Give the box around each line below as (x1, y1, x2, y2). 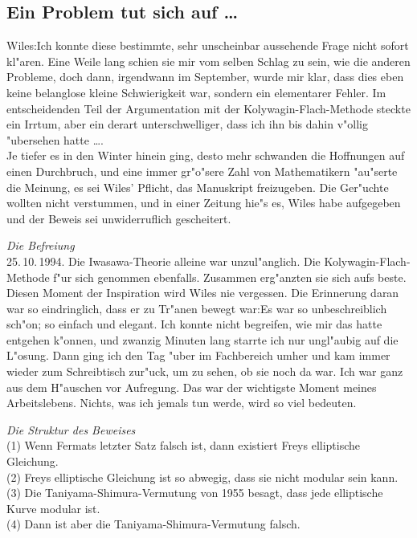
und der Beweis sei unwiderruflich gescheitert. (6, 210, 231, 226)
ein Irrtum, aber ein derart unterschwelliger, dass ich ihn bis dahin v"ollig (6, 116, 368, 132)
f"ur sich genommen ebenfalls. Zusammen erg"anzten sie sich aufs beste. (53, 268, 407, 285)
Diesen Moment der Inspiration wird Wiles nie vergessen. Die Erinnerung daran (6, 284, 399, 301)
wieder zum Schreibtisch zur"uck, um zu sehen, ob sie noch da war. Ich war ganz (6, 363, 403, 380)
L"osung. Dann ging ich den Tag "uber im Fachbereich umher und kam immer (6, 347, 390, 364)
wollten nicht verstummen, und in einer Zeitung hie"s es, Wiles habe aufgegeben (6, 194, 401, 211)
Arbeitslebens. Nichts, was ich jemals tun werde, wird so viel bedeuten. (6, 394, 357, 411)
